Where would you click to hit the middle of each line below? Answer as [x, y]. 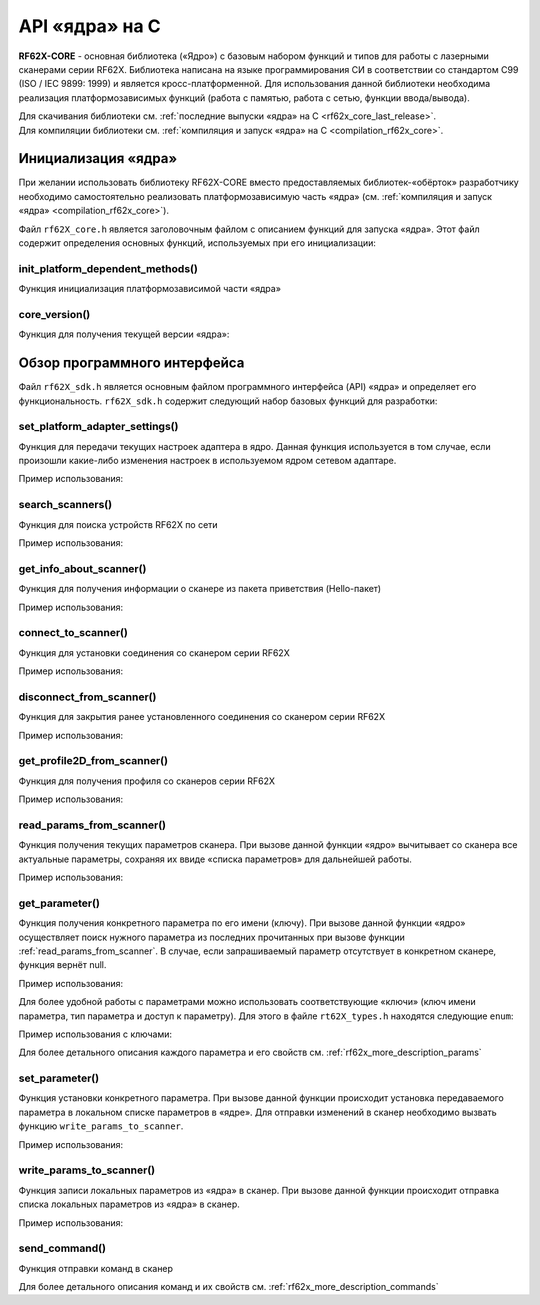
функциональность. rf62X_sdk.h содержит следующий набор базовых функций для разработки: [228, 401]
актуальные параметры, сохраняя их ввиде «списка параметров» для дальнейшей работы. [215, 859]
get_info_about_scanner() [82, 568]
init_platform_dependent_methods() [108, 268]
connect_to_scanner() [73, 633]
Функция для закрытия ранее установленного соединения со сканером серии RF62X [201, 717]
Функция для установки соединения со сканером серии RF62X [154, 652]
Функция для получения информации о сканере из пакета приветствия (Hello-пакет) [200, 589]
